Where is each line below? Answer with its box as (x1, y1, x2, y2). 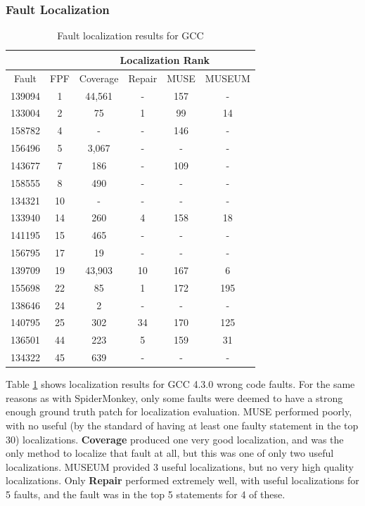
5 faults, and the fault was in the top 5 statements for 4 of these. (6, 487, 286, 501)
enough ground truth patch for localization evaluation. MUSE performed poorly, (6, 404, 352, 419)
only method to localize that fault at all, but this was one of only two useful (6, 446, 334, 460)
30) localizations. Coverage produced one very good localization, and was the (6, 432, 344, 446)
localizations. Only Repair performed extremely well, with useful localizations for (6, 473, 359, 488)
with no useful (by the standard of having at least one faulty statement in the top (6, 418, 359, 433)
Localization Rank (120, 52, 210, 67)
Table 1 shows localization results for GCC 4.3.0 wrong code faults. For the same (6, 377, 355, 391)
